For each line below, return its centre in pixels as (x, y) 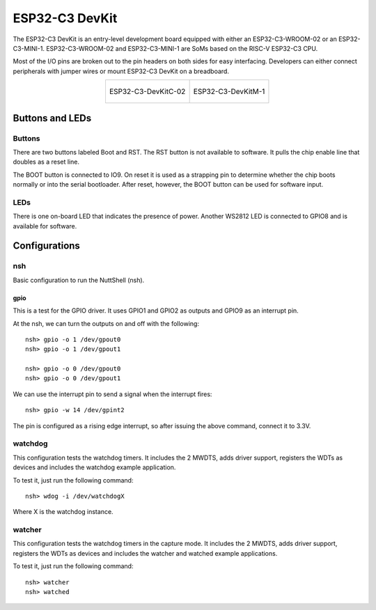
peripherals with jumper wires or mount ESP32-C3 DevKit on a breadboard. (121, 71)
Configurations (46, 246)
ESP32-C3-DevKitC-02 (147, 92)
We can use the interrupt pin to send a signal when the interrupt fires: (112, 394)
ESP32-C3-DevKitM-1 (229, 92)
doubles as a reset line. (46, 162)
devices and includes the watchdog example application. (94, 467)
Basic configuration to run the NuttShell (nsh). (79, 280)
